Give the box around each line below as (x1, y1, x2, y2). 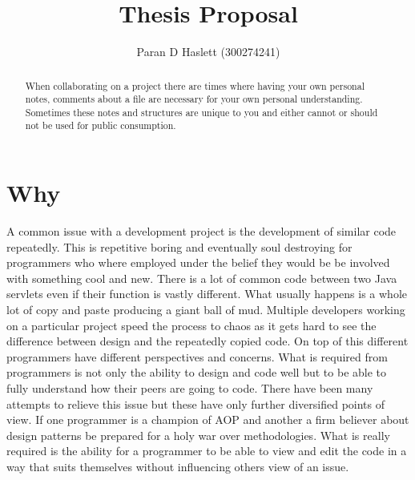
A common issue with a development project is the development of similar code (6, 223, 397, 240)
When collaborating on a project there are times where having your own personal (25, 79, 365, 92)
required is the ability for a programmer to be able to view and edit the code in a (6, 442, 407, 459)
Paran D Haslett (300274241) (136, 43, 280, 60)
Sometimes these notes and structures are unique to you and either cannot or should (25, 105, 378, 119)
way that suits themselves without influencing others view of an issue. (6, 458, 349, 474)
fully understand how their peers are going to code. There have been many (6, 380, 373, 397)
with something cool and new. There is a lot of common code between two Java (6, 269, 397, 286)
